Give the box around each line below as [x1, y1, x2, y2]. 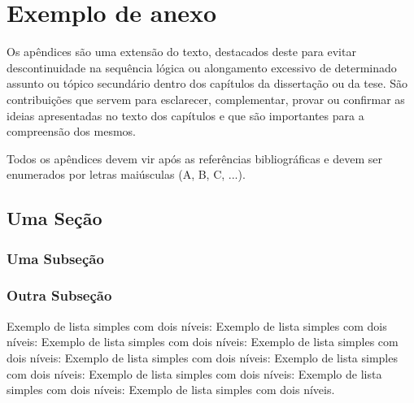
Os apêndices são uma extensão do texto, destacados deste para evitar [7, 43, 356, 60]
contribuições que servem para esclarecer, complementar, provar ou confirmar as [7, 90, 405, 107]
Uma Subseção [7, 248, 104, 268]
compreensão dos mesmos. [7, 123, 136, 140]
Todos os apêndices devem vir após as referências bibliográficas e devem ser [7, 149, 382, 167]
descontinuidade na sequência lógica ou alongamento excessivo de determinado [7, 58, 397, 76]
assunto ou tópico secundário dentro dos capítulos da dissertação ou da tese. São [7, 75, 408, 92]
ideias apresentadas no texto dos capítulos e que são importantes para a [7, 106, 364, 123]
